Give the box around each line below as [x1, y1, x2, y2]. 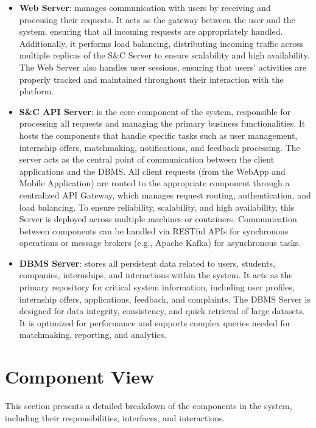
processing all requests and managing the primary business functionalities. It [19, 117, 306, 130]
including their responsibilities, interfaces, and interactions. [5, 411, 225, 424]
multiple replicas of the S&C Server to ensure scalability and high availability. [19, 49, 310, 61]
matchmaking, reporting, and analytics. [19, 328, 167, 341]
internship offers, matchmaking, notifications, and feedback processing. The [19, 141, 300, 153]
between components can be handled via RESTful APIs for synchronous [19, 224, 289, 237]
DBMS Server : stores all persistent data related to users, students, [19, 256, 275, 269]
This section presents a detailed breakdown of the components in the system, [5, 399, 292, 412]
